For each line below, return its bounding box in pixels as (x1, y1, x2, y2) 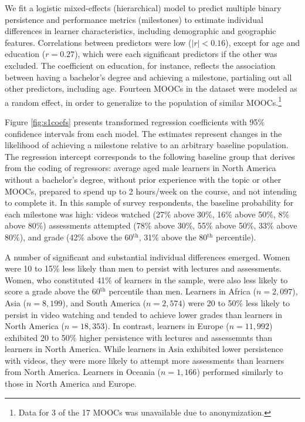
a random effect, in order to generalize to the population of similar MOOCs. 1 (5, 94, 282, 108)
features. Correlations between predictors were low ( (5, 36, 192, 48)
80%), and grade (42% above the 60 (5, 230, 133, 243)
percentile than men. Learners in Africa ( (109, 285, 257, 297)
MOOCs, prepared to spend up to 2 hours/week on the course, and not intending (5, 185, 297, 197)
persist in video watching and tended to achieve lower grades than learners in (5, 308, 282, 320)
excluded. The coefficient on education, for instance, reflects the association (5, 59, 276, 71)
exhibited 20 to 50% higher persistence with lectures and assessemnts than (5, 331, 273, 343)
